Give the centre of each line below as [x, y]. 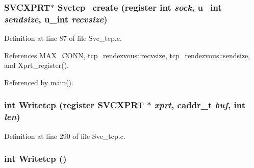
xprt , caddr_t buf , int [200, 105]
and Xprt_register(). [36, 65]
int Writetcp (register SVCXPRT [74, 105]
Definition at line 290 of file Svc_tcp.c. [65, 136]
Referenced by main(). [39, 82]
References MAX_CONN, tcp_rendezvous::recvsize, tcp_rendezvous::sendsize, [127, 55]
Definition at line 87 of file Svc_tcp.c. [63, 38]
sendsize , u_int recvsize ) [56, 19]
